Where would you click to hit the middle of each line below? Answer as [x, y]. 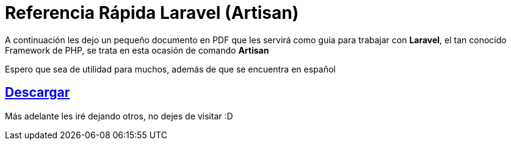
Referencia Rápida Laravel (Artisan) [152, 13]
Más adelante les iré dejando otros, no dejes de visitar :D [119, 116]
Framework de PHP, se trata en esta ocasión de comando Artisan [137, 50]
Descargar [38, 93]
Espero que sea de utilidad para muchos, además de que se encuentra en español [170, 69]
